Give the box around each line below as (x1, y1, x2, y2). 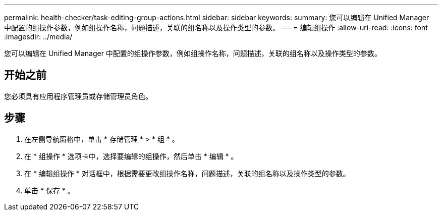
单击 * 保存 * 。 (24, 186, 75, 195)
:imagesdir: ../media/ (4, 32, 73, 41)
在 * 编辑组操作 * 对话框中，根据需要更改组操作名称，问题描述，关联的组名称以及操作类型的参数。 (24, 169, 350, 178)
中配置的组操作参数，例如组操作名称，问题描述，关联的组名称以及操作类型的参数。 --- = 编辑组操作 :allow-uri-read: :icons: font (4, 23, 428, 32)
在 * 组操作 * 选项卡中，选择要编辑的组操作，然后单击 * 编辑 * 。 (24, 151, 238, 160)
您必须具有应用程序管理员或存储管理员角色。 (4, 91, 152, 100)
